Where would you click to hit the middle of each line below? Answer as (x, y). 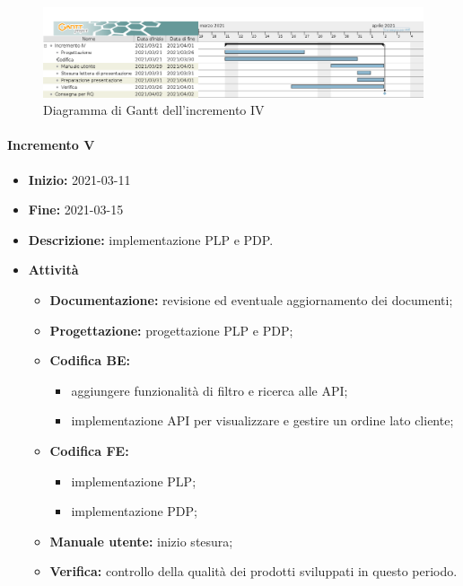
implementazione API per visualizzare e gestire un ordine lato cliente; (262, 420)
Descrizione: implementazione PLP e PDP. (151, 239)
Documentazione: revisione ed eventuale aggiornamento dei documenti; (251, 299)
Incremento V (51, 145)
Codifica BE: (90, 360)
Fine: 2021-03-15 (76, 210)
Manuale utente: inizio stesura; (141, 541)
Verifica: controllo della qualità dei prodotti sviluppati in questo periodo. (253, 571)
